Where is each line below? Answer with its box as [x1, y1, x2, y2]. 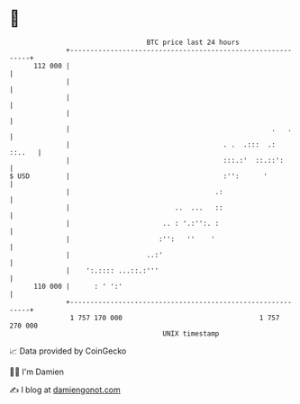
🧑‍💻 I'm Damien [9, 366, 65, 377]
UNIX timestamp [162, 328, 220, 338]
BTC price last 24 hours [146, 38, 241, 47]
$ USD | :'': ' [9, 171, 268, 181]
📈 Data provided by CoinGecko [9, 346, 127, 356]
